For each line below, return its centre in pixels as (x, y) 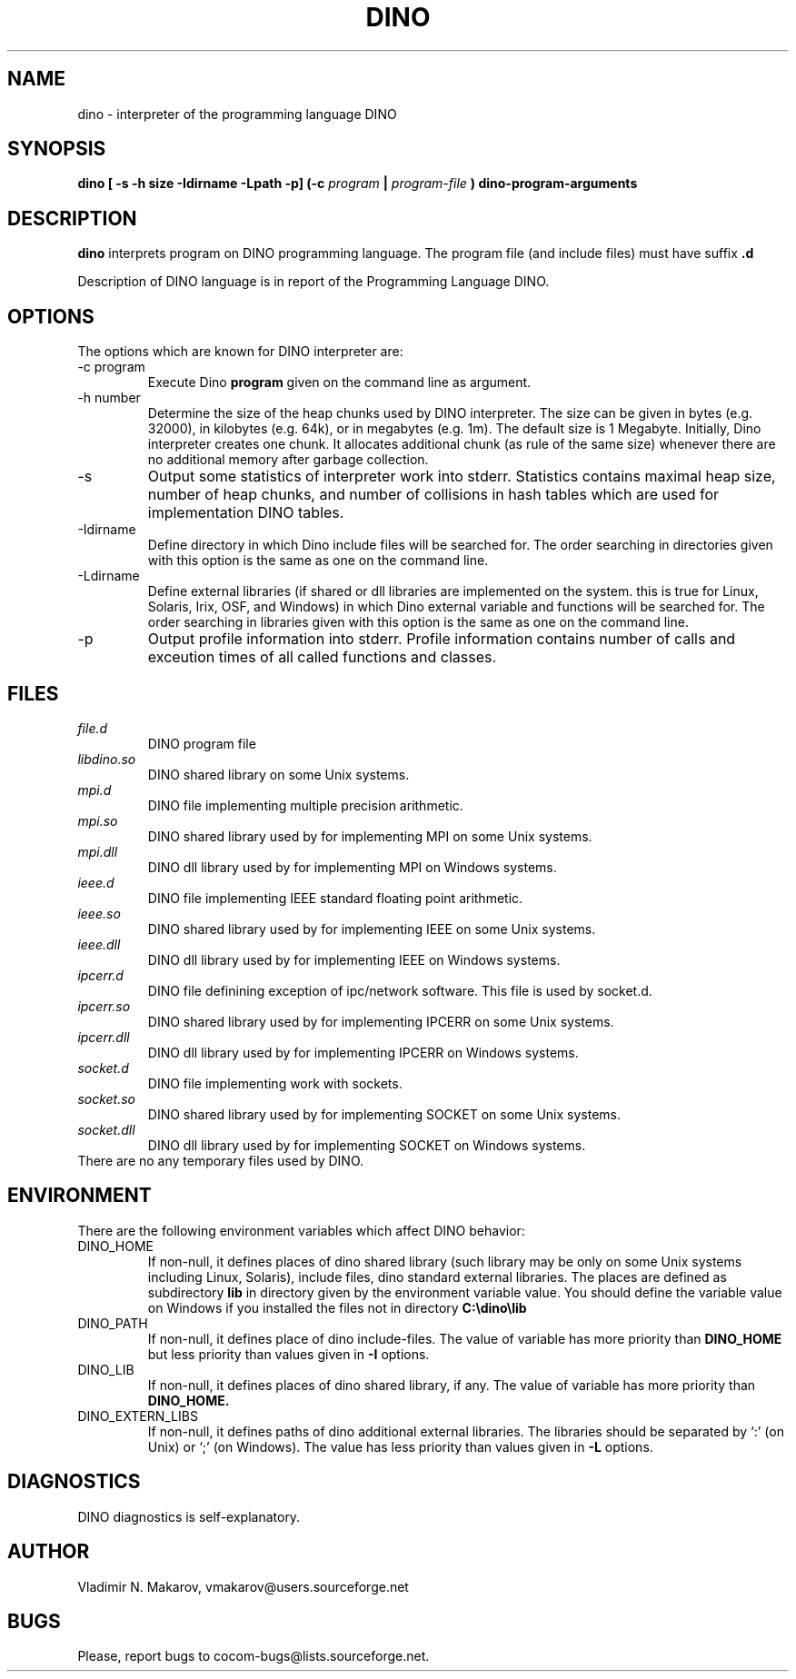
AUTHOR (49, 1552)
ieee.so (99, 913)
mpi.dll (98, 851)
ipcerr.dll (104, 1037)
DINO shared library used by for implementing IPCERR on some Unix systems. (381, 1021)
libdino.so (107, 759)
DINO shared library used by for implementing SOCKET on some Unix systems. (384, 1114)
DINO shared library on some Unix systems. (279, 774)
